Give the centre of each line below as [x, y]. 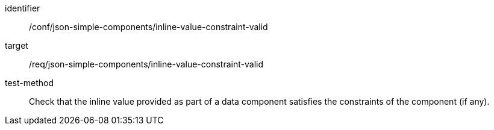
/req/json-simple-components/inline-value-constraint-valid [146, 64]
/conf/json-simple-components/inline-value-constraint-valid [149, 27]
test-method [29, 83]
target [17, 45]
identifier [23, 8]
